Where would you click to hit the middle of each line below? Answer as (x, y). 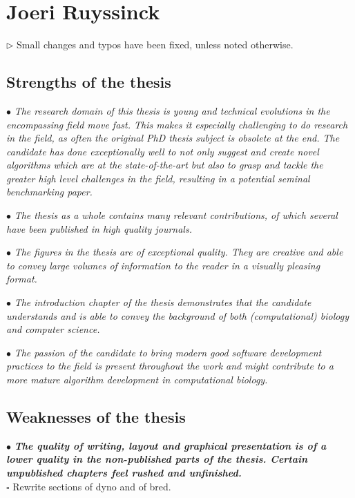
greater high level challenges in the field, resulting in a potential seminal (158, 178)
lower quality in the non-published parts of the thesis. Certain (157, 459)
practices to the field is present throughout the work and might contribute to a (170, 366)
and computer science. (53, 329)
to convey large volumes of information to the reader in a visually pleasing (163, 265)
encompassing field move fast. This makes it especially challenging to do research (177, 124)
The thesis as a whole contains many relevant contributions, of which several (176, 215)
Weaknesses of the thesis (96, 416)
